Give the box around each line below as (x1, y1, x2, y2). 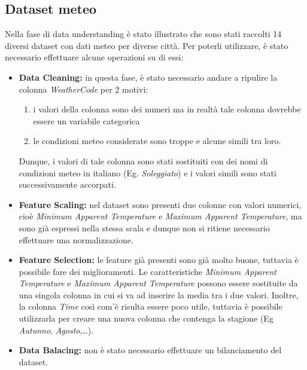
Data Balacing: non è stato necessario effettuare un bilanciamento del (19, 344, 282, 356)
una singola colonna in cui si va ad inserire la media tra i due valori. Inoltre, (19, 288, 299, 301)
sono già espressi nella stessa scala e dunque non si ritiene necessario (19, 221, 270, 234)
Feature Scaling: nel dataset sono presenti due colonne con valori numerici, (19, 198, 302, 210)
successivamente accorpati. (19, 178, 116, 191)
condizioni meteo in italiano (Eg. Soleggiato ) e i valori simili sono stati (19, 166, 276, 179)
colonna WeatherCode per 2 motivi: (19, 82, 148, 95)
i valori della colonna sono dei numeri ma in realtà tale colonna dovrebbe (33, 103, 301, 115)
